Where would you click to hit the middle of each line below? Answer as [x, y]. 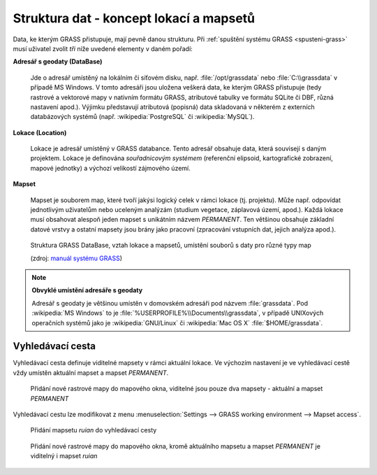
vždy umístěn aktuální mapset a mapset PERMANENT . [91, 373]
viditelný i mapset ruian [64, 456]
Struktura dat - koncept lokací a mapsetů [134, 18]
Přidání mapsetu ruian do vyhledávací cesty [94, 430]
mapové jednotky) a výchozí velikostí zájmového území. [111, 168]
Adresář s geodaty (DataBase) [58, 62]
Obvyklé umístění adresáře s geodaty [87, 290]
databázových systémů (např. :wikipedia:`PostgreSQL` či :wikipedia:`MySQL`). [142, 117]
